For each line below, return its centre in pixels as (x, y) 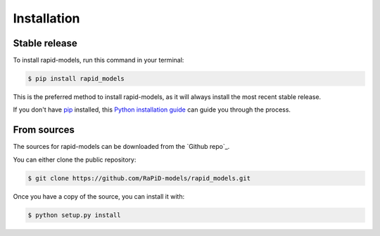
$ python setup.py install (74, 215)
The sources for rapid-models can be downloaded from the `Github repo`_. (121, 147)
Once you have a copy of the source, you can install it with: (99, 196)
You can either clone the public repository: (75, 159)
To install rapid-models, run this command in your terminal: (99, 60)
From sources (44, 130)
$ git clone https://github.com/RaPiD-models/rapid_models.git (139, 178)
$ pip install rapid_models (76, 79)
